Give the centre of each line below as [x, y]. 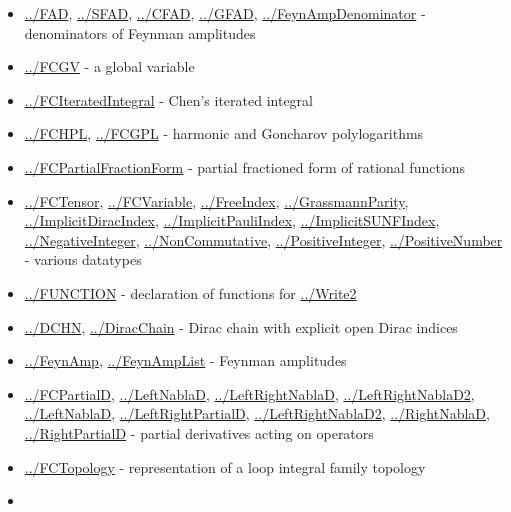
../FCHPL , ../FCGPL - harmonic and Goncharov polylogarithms [224, 133]
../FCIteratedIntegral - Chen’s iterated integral [169, 99]
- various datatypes [83, 259]
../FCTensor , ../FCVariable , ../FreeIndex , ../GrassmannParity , [216, 200]
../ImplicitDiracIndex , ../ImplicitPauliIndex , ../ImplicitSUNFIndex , [232, 220]
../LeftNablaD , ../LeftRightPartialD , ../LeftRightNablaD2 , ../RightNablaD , [257, 413]
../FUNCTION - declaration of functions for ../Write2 [190, 292]
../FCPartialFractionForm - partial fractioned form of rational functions [245, 166]
